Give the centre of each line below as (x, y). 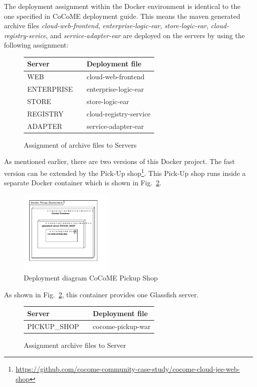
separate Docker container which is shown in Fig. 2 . (83, 183)
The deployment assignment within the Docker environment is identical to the (122, 6)
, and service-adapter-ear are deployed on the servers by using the (145, 35)
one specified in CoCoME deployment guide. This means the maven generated (122, 16)
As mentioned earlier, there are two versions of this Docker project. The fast (120, 161)
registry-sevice (25, 35)
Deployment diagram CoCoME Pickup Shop (91, 277)
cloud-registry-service (119, 113)
